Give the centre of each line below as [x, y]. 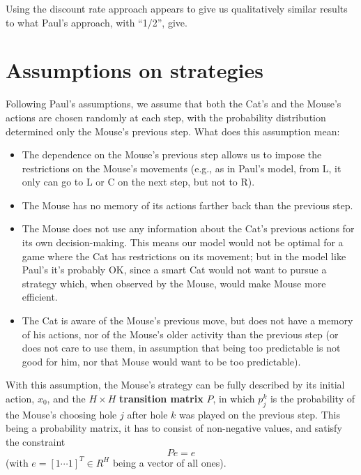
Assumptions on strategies [135, 70]
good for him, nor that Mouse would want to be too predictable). [161, 361]
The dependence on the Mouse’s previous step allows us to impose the [172, 154]
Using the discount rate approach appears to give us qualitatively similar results [177, 8]
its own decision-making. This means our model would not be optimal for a [183, 242]
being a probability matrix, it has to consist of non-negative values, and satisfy [174, 428]
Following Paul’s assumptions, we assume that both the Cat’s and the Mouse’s [174, 104]
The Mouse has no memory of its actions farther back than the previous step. [187, 205]
